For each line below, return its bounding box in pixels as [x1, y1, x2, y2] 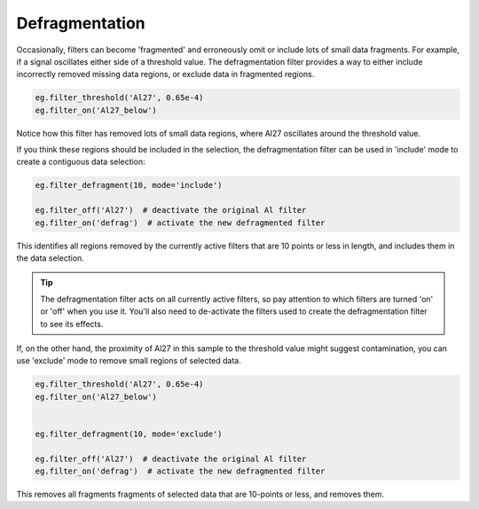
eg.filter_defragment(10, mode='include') [35, 180, 223, 191]
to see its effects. [40, 318, 104, 329]
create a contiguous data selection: [16, 156, 145, 168]
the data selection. [16, 253, 84, 263]
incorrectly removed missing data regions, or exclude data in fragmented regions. [16, 69, 315, 80]
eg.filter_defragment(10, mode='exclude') [35, 428, 223, 439]
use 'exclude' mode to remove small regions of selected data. [16, 356, 241, 366]
